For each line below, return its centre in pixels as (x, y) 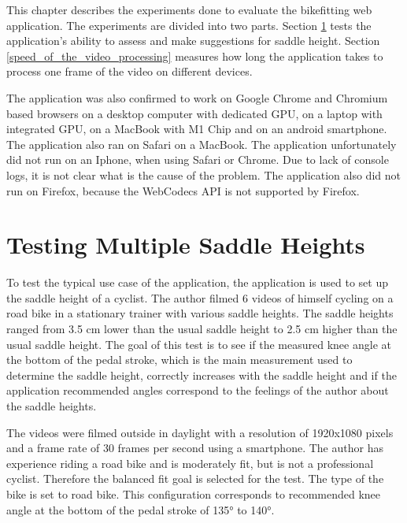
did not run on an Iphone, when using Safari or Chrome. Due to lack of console (198, 159)
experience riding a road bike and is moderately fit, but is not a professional (190, 463)
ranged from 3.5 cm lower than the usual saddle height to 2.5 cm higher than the (202, 329)
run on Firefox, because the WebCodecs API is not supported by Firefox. (183, 190)
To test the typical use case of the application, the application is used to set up (197, 282)
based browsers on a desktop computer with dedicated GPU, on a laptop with (194, 113)
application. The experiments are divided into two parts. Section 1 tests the (189, 25)
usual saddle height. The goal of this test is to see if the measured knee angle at (199, 344)
